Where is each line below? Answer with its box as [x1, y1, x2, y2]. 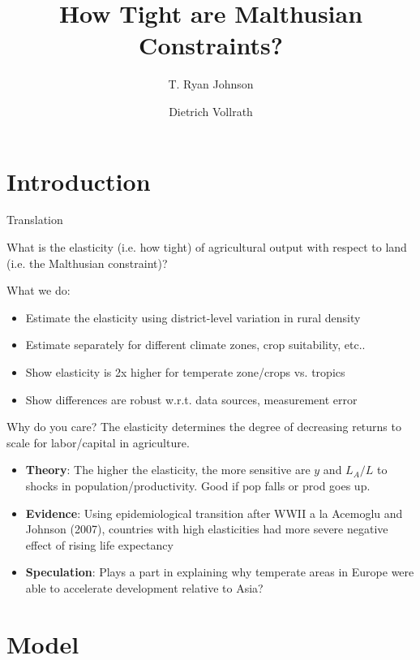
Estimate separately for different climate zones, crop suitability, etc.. [25, 336, 366, 353]
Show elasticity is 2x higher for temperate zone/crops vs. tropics [25, 364, 345, 380]
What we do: [6, 282, 71, 299]
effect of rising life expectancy [25, 536, 174, 553]
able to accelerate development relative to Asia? [25, 579, 264, 596]
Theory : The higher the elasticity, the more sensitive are [25, 461, 311, 478]
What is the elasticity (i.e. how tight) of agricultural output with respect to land [6, 239, 407, 256]
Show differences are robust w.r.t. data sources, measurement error [25, 390, 358, 408]
